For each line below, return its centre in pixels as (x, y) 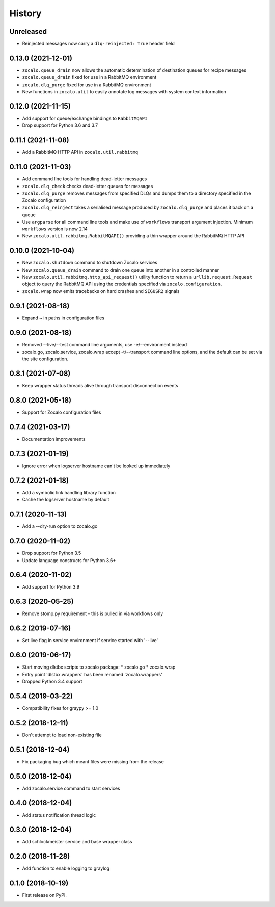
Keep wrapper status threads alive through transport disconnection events (100, 386)
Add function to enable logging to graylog (66, 868)
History (25, 13)
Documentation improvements (54, 439)
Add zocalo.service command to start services (71, 788)
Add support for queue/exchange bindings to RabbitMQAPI (85, 118)
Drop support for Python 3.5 (52, 553)
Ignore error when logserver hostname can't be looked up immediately (96, 466)
